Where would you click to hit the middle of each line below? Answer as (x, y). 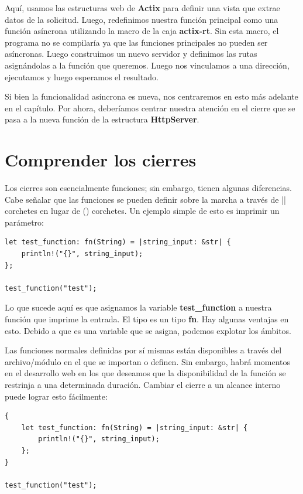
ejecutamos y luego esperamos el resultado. (82, 76)
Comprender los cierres (101, 160)
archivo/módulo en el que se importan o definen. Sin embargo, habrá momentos (147, 361)
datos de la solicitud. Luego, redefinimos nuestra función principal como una (142, 19)
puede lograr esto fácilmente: (56, 396)
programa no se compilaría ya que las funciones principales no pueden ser (136, 42)
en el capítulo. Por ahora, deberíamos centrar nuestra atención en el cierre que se (150, 108)
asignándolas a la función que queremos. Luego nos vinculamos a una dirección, (147, 65)
